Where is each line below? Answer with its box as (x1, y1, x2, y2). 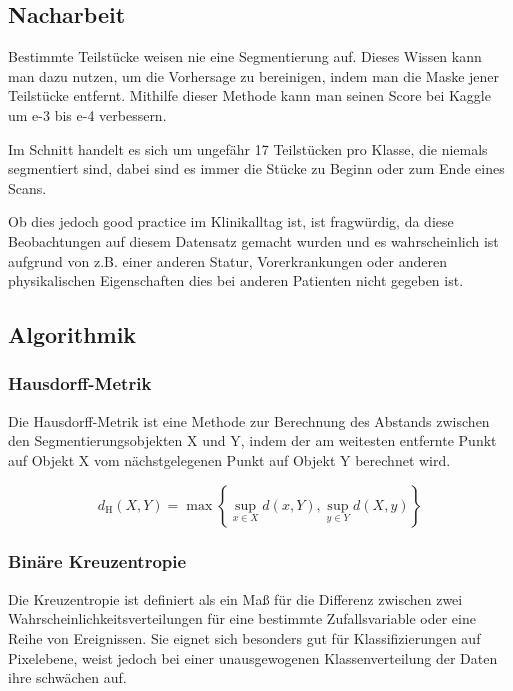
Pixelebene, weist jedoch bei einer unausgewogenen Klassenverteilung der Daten (8, 647, 498, 668)
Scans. (8, 177, 47, 198)
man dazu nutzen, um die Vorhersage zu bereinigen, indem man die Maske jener (8, 65, 500, 86)
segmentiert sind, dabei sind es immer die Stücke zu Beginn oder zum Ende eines (8, 158, 505, 179)
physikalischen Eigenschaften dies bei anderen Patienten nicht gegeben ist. (8, 270, 464, 291)
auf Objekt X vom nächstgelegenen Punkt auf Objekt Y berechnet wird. (8, 449, 451, 470)
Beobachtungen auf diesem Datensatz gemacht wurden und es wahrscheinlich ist (8, 230, 499, 251)
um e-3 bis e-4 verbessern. (8, 104, 167, 125)
